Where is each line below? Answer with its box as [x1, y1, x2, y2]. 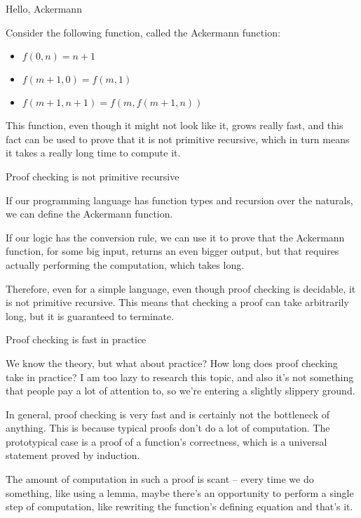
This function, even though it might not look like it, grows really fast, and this [6, 118, 343, 133]
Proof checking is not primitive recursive [6, 168, 179, 183]
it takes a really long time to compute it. [6, 145, 181, 160]
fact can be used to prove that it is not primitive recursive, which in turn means [6, 131, 350, 146]
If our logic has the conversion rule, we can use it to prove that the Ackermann [6, 230, 345, 244]
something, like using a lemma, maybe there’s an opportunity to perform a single [6, 485, 354, 500]
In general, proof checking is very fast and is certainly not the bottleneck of [6, 406, 329, 421]
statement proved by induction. [6, 448, 140, 463]
